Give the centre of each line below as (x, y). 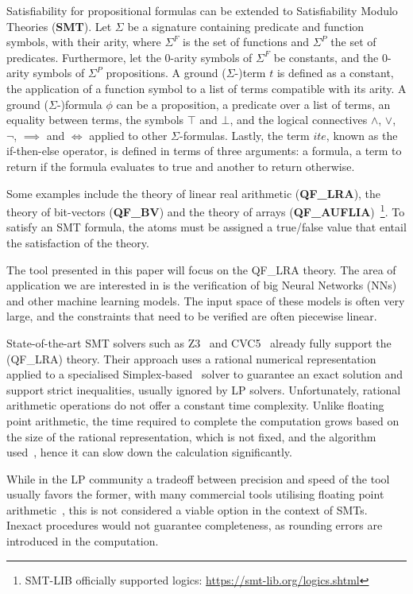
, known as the (362, 135)
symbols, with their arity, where (84, 42)
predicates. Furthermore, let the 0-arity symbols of (129, 57)
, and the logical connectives (299, 120)
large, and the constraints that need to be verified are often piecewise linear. (192, 316)
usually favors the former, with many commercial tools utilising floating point (195, 494)
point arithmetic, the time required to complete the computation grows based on (203, 420)
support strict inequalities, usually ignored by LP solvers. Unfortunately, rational (204, 389)
